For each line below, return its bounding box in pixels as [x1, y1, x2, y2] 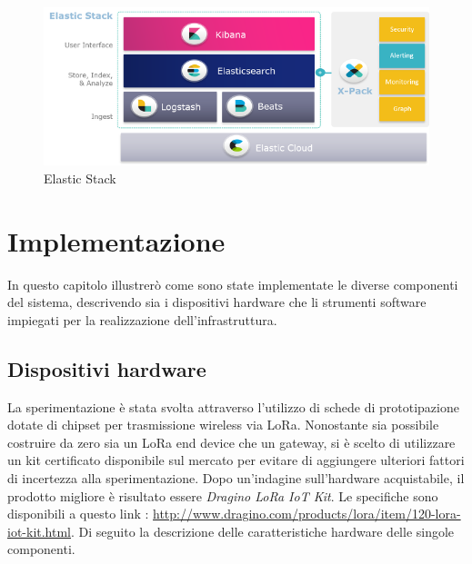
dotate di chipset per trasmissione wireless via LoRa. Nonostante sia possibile [7, 415, 439, 434]
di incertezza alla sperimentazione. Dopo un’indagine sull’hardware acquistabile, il [7, 468, 465, 487]
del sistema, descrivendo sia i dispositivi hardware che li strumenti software [7, 292, 427, 312]
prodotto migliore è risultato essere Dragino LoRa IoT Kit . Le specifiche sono [7, 486, 438, 505]
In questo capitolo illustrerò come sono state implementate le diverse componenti [7, 274, 458, 293]
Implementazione [7, 222, 226, 259]
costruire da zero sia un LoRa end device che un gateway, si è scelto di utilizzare [7, 432, 456, 451]
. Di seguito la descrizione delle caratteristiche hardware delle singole [71, 521, 455, 540]
